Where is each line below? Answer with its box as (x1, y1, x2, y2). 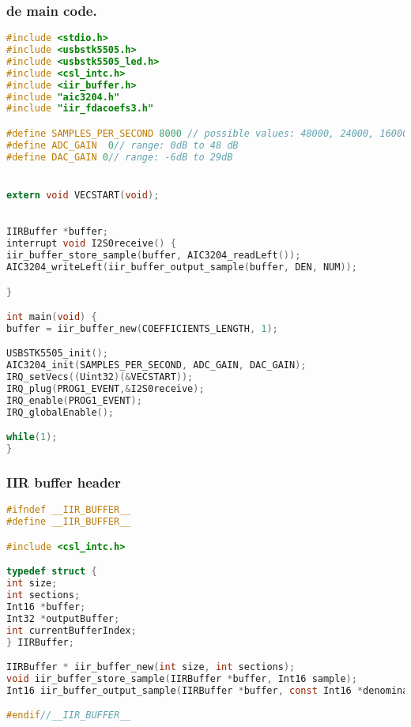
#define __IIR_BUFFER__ (6, 516, 131, 528)
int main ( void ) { (6, 311, 97, 323)
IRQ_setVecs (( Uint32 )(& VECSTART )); (6, 371, 194, 383)
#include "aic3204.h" (6, 91, 120, 103)
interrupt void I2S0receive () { (6, 238, 176, 250)
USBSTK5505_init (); (6, 348, 108, 360)
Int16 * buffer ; (6, 601, 86, 612)
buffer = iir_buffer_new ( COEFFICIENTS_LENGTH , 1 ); (6, 322, 278, 334)
